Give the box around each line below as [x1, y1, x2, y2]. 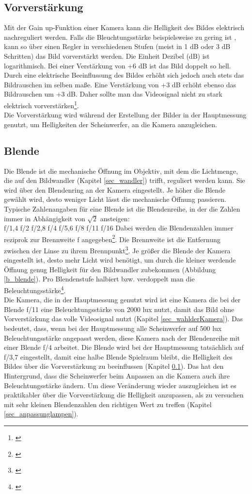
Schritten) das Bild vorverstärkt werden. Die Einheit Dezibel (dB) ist [4, 50, 210, 61]
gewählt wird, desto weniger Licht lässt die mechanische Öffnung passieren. [4, 194, 226, 204]
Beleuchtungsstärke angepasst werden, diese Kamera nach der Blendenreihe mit [4, 332, 240, 343]
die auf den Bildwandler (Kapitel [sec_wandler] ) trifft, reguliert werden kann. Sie [4, 175, 245, 185]
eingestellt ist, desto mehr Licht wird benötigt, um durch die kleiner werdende [4, 255, 236, 265]
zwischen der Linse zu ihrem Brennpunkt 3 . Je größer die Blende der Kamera [4, 244, 231, 255]
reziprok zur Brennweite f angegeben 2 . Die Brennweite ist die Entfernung [4, 232, 220, 244]
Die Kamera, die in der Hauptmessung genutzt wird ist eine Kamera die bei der [4, 295, 241, 305]
